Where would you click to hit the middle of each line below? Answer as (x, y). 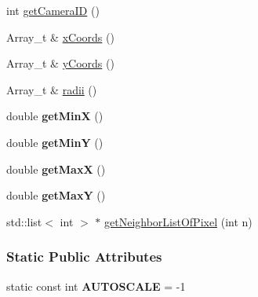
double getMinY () (55, 142)
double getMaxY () (56, 195)
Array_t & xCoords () (60, 37)
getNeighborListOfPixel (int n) (178, 221)
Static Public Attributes (84, 257)
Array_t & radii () (52, 89)
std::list (24, 221)
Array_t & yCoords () (60, 63)
